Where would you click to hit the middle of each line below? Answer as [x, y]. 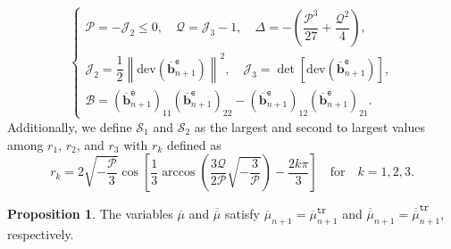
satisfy [242, 214]
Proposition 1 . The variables [90, 214]
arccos [179, 173]
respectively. [41, 233]
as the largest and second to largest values [310, 126]
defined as [194, 144]
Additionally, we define [70, 126]
